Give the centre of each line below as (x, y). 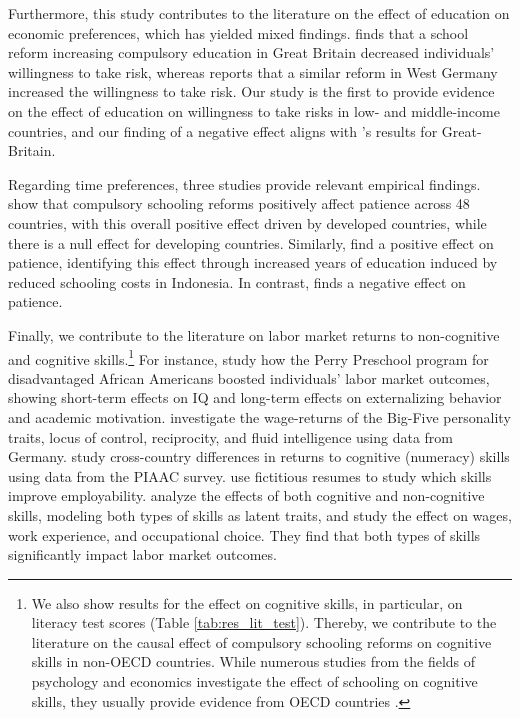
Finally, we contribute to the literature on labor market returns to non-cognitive (254, 334)
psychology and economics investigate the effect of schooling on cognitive (254, 681)
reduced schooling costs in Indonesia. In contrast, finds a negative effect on (237, 281)
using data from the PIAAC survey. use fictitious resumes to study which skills (250, 475)
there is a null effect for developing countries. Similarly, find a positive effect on (251, 242)
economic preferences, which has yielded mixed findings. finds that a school (238, 32)
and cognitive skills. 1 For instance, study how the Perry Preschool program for (248, 357)
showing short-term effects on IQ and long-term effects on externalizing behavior (255, 397)
